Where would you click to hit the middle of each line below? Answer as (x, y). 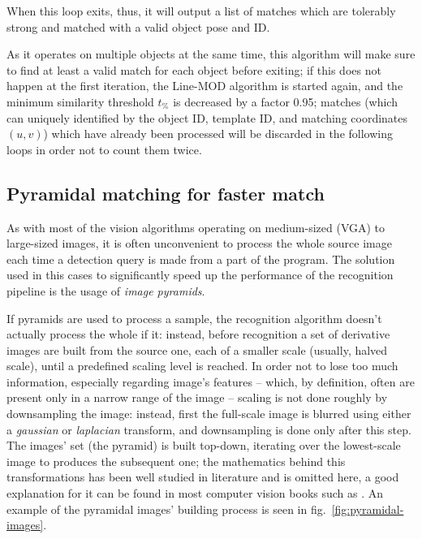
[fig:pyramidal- (368, 509)
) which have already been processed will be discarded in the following (218, 134)
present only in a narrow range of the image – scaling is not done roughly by (197, 397)
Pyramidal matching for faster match (166, 193)
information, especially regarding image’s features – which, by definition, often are (211, 381)
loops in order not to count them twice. (104, 149)
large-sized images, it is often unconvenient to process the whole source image (199, 243)
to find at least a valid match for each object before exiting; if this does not (194, 69)
